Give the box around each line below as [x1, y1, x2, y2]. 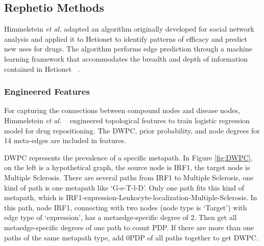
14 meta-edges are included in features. [4, 135, 126, 146]
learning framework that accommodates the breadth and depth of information [4, 53, 248, 64]
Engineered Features [4, 85, 90, 98]
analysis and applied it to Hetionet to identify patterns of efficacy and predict [4, 33, 247, 44]
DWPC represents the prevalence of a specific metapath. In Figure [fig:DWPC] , [4, 152, 253, 162]
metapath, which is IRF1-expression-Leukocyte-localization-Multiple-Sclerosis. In [4, 192, 257, 203]
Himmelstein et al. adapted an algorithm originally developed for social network [4, 23, 254, 34]
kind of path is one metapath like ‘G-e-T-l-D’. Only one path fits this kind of [4, 182, 244, 193]
